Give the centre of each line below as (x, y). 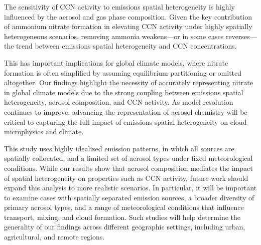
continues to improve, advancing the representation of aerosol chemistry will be (126, 111)
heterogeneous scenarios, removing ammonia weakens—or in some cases (114, 36)
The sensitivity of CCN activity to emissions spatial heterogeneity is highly (119, 7)
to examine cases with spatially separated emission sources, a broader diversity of (129, 197)
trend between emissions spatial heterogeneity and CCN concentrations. (126, 46)
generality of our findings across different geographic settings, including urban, (125, 227)
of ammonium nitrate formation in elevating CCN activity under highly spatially (128, 26)
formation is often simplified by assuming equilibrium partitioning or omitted (123, 72)
